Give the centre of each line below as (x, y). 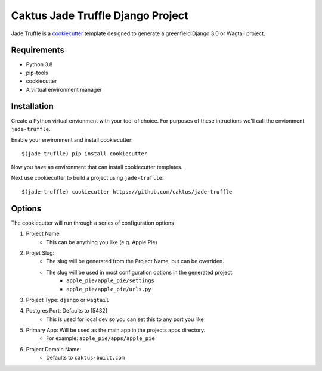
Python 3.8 (39, 64)
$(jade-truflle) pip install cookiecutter (85, 154)
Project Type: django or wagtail (68, 300)
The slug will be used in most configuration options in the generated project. (140, 272)
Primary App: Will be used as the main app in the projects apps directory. (116, 330)
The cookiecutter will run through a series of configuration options (92, 223)
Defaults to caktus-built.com (86, 358)
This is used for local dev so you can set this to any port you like (125, 319)
